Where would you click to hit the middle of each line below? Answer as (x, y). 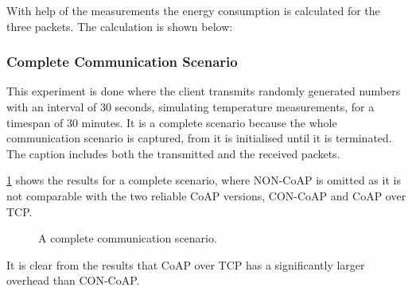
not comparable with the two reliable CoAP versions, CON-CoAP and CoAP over (206, 195)
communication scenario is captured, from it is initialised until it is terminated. (199, 138)
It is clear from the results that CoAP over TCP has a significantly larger (186, 264)
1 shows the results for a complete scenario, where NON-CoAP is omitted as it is (204, 180)
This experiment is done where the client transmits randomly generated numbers (204, 91)
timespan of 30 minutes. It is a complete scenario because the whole (172, 122)
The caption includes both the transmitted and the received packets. (173, 153)
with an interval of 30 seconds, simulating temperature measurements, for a (190, 107)
